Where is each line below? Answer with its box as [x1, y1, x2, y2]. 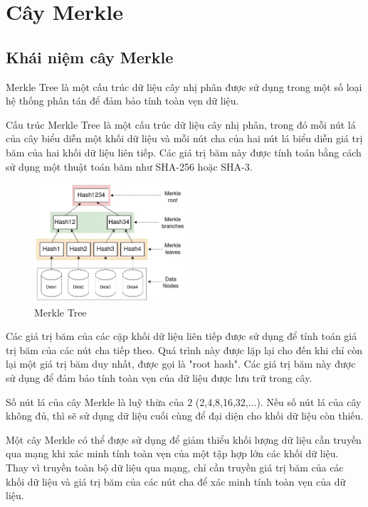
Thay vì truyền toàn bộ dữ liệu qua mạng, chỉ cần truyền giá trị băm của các [6, 460, 344, 475]
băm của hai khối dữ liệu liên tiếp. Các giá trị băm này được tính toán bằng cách [6, 144, 362, 159]
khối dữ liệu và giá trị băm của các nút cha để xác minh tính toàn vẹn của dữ [6, 474, 346, 489]
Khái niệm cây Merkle [6, 46, 174, 68]
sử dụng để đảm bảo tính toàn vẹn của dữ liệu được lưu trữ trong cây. [6, 370, 312, 385]
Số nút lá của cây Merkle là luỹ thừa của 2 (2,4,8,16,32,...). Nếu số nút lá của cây [6, 394, 362, 409]
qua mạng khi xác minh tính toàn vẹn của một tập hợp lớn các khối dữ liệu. [6, 446, 339, 461]
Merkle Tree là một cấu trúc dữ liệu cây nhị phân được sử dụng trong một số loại [6, 79, 362, 94]
